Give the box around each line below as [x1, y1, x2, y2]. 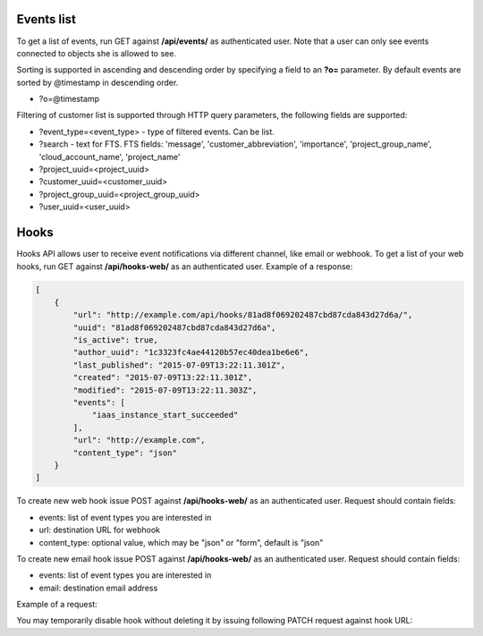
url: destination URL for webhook [38, 524, 161, 536]
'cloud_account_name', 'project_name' [38, 151, 181, 162]
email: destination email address [38, 582, 158, 593]
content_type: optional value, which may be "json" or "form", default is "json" [38, 537, 324, 547]
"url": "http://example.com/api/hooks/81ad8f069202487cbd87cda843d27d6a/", [72, 310, 413, 320]
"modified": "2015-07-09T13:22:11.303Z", [72, 385, 258, 395]
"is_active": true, [72, 335, 158, 345]
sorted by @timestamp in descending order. [16, 77, 179, 88]
